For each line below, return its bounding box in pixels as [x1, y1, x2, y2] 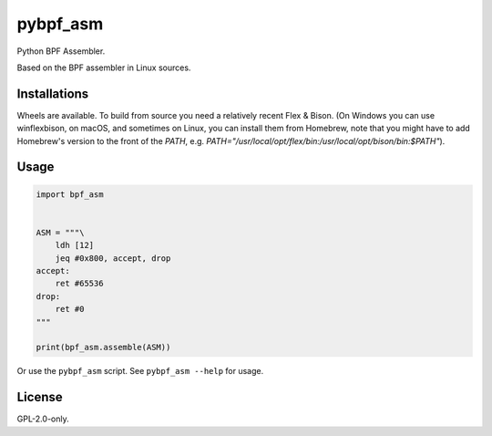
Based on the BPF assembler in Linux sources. [16, 62, 191, 73]
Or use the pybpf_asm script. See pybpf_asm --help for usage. [16, 366, 264, 377]
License [16, 389, 63, 405]
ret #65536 [55, 278, 104, 289]
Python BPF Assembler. [16, 46, 106, 57]
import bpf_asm [36, 189, 104, 200]
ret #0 [55, 304, 85, 315]
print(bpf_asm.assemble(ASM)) [36, 342, 171, 353]
